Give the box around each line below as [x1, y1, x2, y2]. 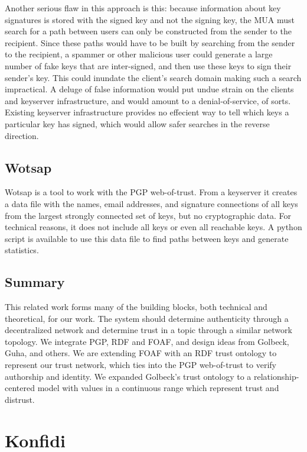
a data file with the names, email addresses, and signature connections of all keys [5, 197, 298, 209]
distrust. [5, 393, 35, 405]
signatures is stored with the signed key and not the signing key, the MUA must [5, 13, 295, 25]
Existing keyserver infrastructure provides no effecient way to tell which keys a [5, 106, 289, 118]
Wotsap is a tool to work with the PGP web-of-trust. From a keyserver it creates [5, 186, 298, 198]
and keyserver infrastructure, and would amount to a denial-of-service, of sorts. [5, 94, 291, 106]
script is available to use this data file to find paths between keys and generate [5, 232, 289, 244]
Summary [5, 273, 65, 291]
